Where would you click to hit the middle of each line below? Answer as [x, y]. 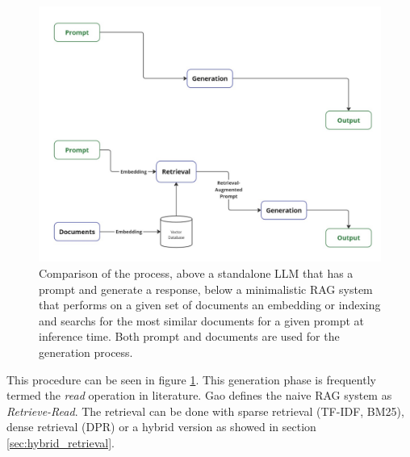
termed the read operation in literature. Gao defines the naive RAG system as [199, 395]
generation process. [86, 352]
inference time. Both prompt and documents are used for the [189, 336]
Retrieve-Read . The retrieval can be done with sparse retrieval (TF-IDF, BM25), [205, 411]
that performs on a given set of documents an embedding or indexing [210, 305]
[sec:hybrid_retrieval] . [61, 442]
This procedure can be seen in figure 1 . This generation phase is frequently [191, 379]
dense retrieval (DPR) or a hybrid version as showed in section [161, 427]
